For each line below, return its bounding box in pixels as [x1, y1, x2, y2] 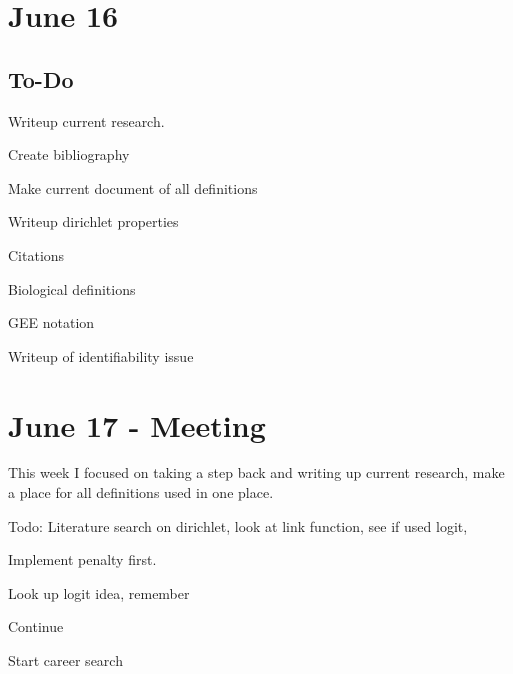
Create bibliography [8, 144, 130, 165]
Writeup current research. [8, 110, 165, 131]
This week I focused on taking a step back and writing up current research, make [8, 462, 505, 483]
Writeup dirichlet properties [8, 211, 179, 232]
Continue [8, 616, 64, 637]
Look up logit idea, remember [8, 582, 190, 603]
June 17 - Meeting [8, 404, 266, 445]
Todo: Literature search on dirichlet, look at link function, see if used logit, [8, 515, 468, 536]
